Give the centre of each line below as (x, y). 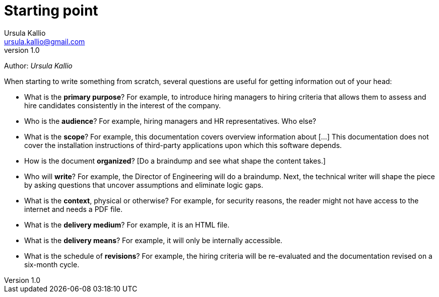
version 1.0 (22, 50)
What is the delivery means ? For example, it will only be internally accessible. (153, 240)
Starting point (51, 11)
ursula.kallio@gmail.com (45, 41)
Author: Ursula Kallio (38, 65)
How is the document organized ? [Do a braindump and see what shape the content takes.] (175, 161)
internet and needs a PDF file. (74, 209)
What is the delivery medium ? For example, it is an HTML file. (127, 225)
